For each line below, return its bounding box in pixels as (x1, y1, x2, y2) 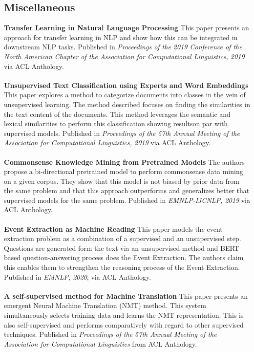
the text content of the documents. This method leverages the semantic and (4, 109, 231, 119)
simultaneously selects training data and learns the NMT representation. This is (4, 310, 244, 320)
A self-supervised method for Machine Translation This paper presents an (4, 290, 248, 301)
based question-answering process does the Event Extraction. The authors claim (4, 252, 244, 263)
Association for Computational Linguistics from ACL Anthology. (4, 338, 197, 349)
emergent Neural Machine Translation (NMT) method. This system (4, 300, 206, 310)
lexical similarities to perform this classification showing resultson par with (4, 118, 228, 129)
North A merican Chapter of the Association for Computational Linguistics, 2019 (4, 51, 245, 61)
